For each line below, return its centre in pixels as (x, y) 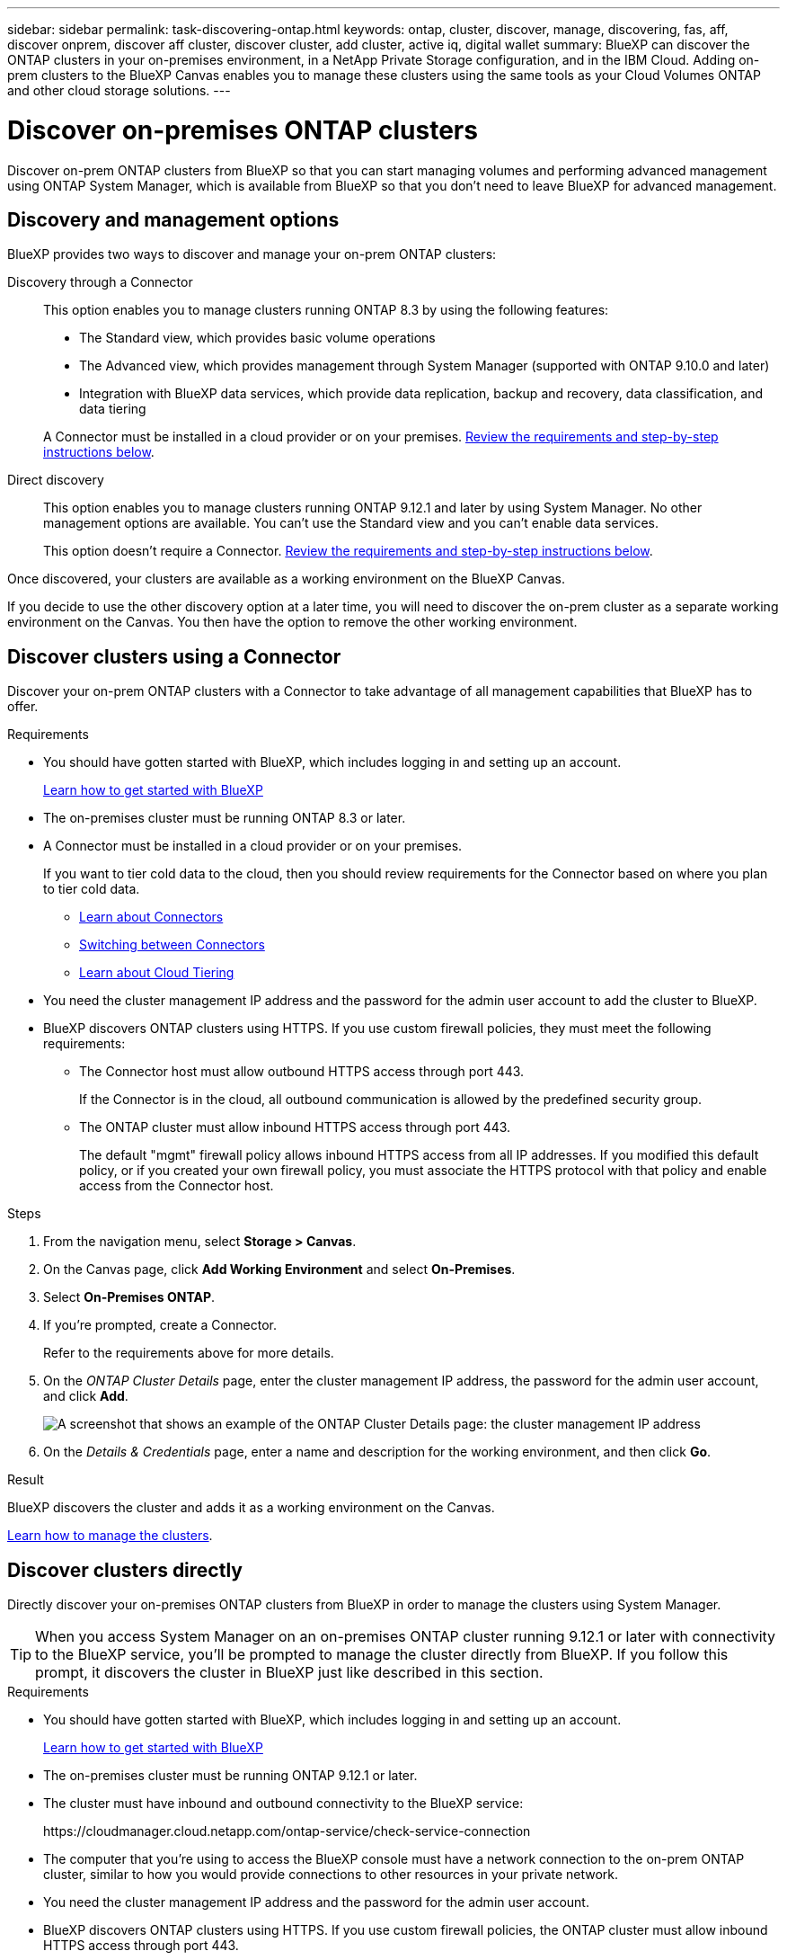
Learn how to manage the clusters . (110, 1536)
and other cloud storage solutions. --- (119, 90)
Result (26, 1480)
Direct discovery (56, 480)
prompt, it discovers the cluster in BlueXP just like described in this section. (289, 1673)
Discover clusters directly (125, 1570)
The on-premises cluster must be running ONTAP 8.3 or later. (225, 818)
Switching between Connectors (172, 945)
